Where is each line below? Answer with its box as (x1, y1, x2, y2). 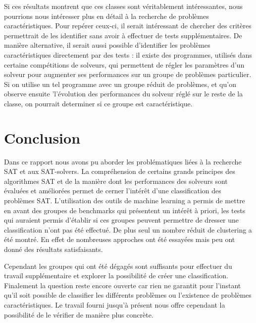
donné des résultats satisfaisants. (4, 244, 103, 254)
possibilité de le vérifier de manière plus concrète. (4, 309, 154, 320)
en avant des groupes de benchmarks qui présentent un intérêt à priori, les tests (4, 205, 246, 215)
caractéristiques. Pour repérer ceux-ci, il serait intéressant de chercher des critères (4, 20, 252, 31)
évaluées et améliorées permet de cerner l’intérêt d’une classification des (4, 185, 221, 196)
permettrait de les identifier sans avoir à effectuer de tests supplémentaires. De (4, 30, 242, 40)
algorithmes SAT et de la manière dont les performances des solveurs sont (4, 175, 228, 186)
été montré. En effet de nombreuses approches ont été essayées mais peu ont (4, 234, 235, 244)
